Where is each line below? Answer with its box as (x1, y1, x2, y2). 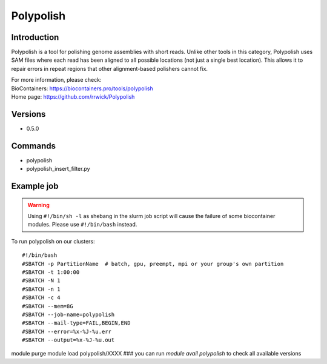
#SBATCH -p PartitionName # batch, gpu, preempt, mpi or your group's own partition (22, 260, 284, 267)
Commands (11, 141, 56, 151)
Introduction (11, 32, 59, 42)
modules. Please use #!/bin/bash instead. (27, 221, 137, 228)
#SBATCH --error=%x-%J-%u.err (22, 328, 112, 335)
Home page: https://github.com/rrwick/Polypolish (11, 93, 135, 101)
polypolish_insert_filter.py (26, 165, 90, 173)
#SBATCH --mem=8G (22, 303, 73, 309)
